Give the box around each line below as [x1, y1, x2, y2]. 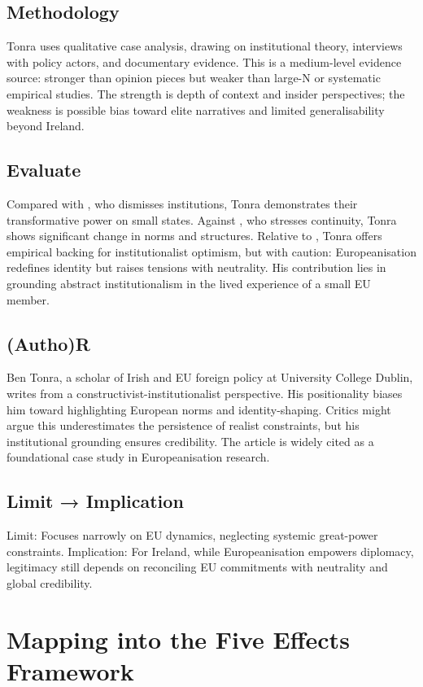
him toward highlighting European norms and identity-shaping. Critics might [7, 400, 391, 418]
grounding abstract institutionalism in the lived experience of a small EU [7, 274, 371, 291]
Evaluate [7, 157, 81, 182]
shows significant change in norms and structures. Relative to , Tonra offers [7, 227, 382, 244]
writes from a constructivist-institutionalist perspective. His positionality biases [7, 384, 403, 401]
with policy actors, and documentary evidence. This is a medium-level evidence [7, 53, 402, 70]
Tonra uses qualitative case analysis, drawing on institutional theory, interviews [7, 37, 403, 55]
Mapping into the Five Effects [7, 622, 350, 655]
